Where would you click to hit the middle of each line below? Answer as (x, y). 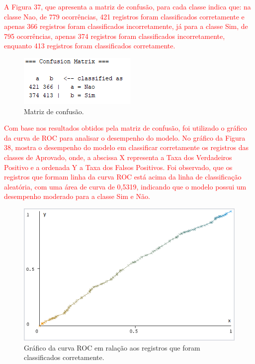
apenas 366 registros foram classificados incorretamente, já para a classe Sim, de (126, 26)
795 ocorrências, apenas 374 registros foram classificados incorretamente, (115, 36)
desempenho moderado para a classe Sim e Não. (77, 196)
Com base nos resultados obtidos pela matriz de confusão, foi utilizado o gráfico (126, 128)
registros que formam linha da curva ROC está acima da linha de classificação (123, 177)
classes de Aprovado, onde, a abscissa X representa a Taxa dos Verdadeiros (118, 157)
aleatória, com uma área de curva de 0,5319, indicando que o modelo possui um (125, 186)
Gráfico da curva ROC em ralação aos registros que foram (112, 347)
